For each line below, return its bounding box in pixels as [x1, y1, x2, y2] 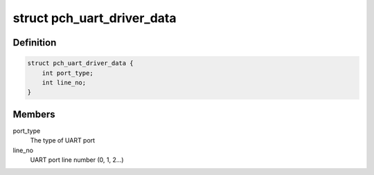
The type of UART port [30, 136, 96, 145]
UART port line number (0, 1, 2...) [30, 156, 124, 164]
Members [12, 108, 55, 120]
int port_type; [42, 69, 93, 77]
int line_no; [42, 78, 87, 86]
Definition [12, 37, 57, 48]
